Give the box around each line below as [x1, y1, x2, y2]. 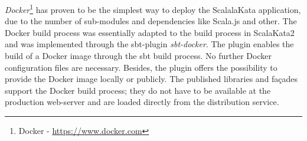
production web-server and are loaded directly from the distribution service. [5, 96, 279, 108]
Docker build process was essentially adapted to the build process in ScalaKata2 [5, 26, 295, 38]
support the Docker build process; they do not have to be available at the [5, 84, 271, 96]
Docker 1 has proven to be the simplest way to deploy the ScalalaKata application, [5, 2, 301, 15]
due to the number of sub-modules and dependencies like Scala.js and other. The [5, 15, 297, 27]
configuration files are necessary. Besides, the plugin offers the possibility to [5, 61, 277, 73]
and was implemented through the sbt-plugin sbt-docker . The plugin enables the [5, 38, 294, 50]
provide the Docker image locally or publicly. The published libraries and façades [5, 73, 298, 85]
